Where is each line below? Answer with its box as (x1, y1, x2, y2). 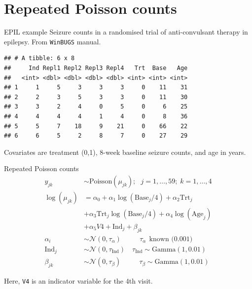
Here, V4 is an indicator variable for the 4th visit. (4, 276, 153, 286)
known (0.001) (149, 235, 193, 243)
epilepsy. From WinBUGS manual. (4, 36, 101, 46)
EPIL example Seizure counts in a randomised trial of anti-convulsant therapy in (4, 27, 248, 37)
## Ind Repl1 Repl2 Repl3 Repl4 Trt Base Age (4, 64, 188, 72)
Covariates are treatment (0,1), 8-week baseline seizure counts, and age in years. (4, 146, 246, 157)
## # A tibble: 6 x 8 (4, 55, 75, 62)
